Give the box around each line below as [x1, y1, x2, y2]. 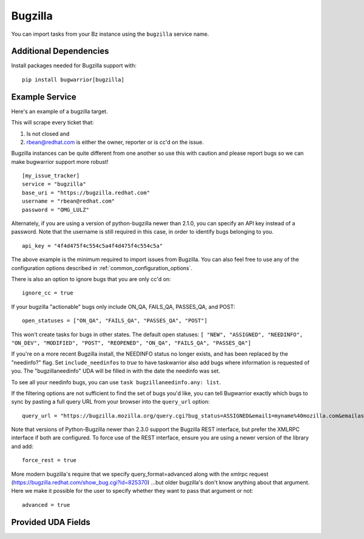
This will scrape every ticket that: [11, 119, 94, 126]
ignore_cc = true [22, 290, 73, 297]
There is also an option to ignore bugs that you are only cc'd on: [11, 276, 171, 282]
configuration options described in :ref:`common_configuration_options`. [11, 264, 193, 271]
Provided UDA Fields [11, 517, 90, 527]
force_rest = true [22, 457, 77, 464]
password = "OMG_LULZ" [22, 206, 90, 213]
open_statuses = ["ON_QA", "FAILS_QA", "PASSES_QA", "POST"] [22, 317, 207, 324]
